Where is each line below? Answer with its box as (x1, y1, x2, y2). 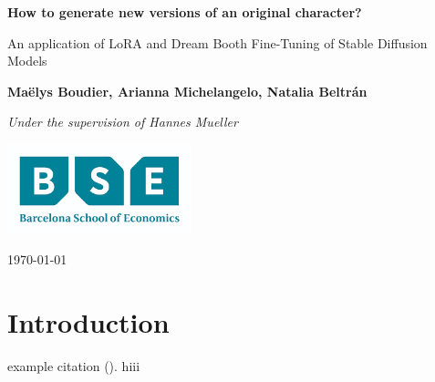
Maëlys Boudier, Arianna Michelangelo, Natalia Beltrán (7, 81, 368, 100)
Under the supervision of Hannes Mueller (7, 112, 238, 131)
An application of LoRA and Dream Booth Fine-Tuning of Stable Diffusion (7, 33, 428, 52)
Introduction (7, 303, 170, 340)
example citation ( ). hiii (7, 356, 140, 375)
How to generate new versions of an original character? (7, 3, 362, 21)
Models (7, 51, 47, 70)
